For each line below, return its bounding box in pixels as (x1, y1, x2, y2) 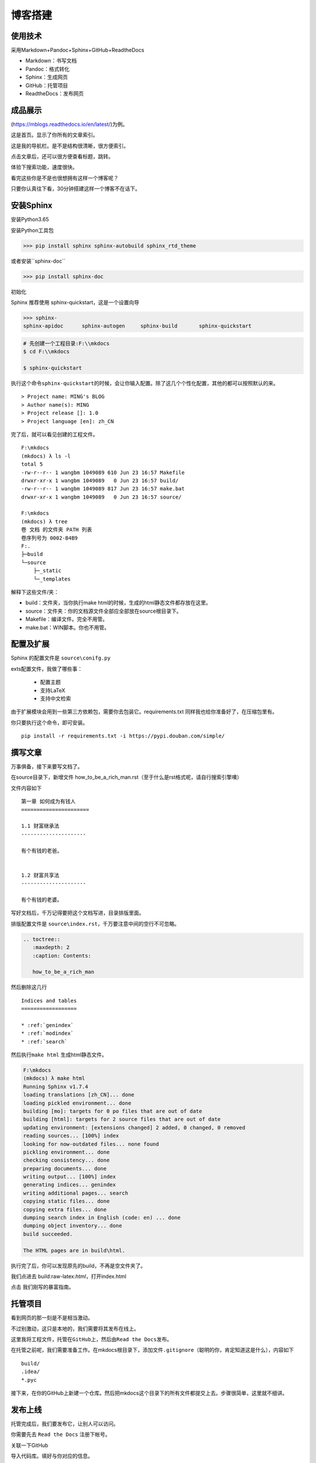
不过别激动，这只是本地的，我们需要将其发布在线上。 (11, 1325, 139, 1332)
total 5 (21, 461, 43, 468)
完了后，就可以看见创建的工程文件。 (11, 431, 98, 438)
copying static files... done (23, 1198, 110, 1205)
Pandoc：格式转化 (25, 65, 70, 73)
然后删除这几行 (11, 984, 47, 991)
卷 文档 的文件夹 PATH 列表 (21, 527, 92, 533)
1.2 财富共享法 (21, 872, 60, 878)
